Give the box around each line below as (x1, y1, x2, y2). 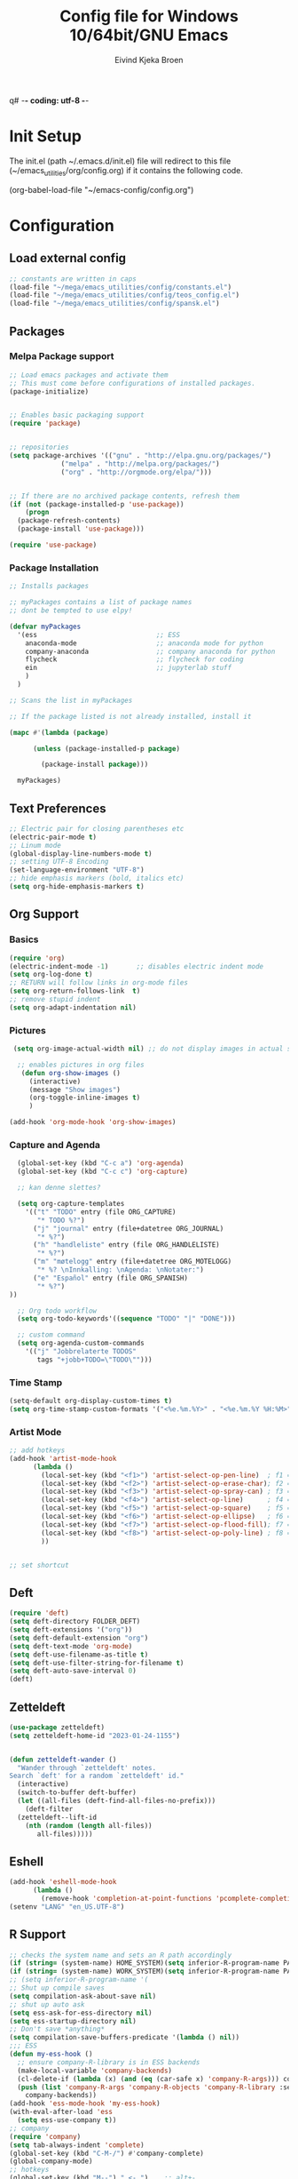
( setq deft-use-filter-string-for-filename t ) (9, 1658, 184, 1667)
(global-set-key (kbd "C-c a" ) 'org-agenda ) (17, 1159, 184, 1168)
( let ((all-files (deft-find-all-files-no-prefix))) (17, 1797, 216, 1806)
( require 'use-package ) (9, 540, 98, 550)
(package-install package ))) (41, 760, 149, 770)
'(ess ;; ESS (17, 630, 180, 639)
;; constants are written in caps (9, 274, 137, 283)
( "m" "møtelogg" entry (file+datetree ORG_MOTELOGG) (32, 1257, 232, 1266)
